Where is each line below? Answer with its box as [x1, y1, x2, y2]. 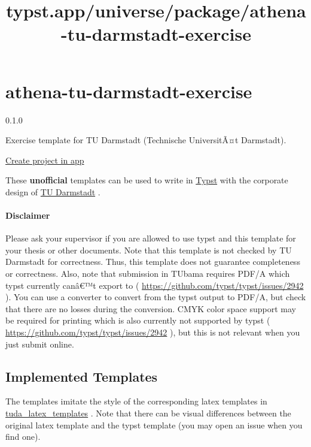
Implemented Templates [5, 367, 158, 385]
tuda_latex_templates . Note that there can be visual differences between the [5, 407, 291, 419]
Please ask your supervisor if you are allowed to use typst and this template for [5, 232, 296, 244]
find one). [5, 430, 41, 443]
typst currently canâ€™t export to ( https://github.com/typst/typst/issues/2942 [5, 279, 304, 291]
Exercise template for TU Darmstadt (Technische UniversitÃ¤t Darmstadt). [5, 134, 286, 146]
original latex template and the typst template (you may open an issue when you [5, 418, 303, 431]
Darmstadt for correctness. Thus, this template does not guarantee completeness [5, 255, 300, 268]
